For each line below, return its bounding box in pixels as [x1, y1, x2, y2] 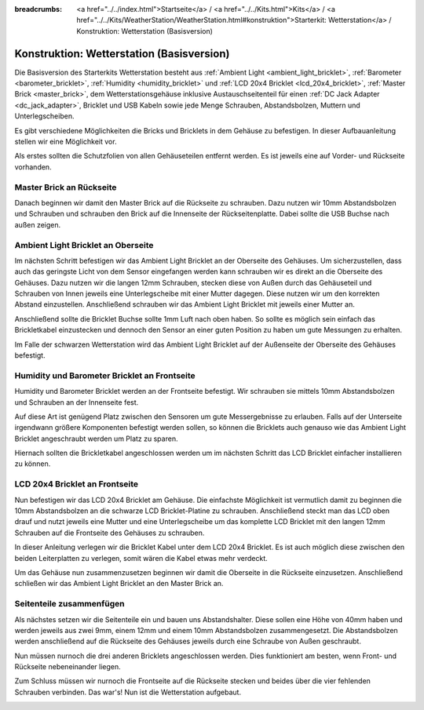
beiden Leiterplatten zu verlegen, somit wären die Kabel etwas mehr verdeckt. [14, 553, 268, 563]
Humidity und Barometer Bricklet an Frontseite [14, 370, 196, 380]
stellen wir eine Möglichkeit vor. [14, 137, 117, 147]
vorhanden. [14, 162, 52, 172]
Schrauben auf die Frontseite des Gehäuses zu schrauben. [14, 528, 205, 537]
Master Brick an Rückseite [14, 181, 117, 192]
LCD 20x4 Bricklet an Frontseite [14, 479, 139, 490]
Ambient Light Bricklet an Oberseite [14, 239, 154, 250]
